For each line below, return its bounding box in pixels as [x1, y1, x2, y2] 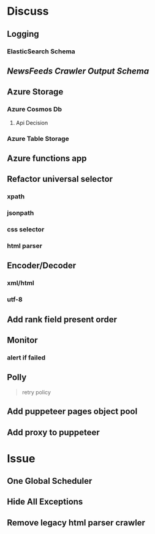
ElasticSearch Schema [7, 47, 75, 56]
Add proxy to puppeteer [7, 427, 100, 437]
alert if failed [7, 353, 45, 362]
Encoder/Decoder [7, 260, 77, 271]
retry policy [21, 388, 51, 396]
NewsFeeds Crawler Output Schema [7, 66, 149, 76]
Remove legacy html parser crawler [7, 517, 146, 528]
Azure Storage [7, 87, 64, 97]
